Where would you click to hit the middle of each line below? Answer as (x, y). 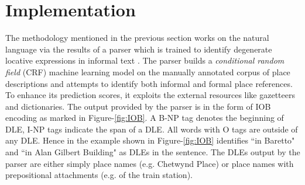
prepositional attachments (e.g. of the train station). (99, 175)
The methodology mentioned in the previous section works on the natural (137, 38)
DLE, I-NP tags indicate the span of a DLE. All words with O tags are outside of (152, 129)
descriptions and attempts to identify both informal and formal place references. (149, 83)
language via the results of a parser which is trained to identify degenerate (139, 49)
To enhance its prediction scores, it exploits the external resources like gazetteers (150, 95)
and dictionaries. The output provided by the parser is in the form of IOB (138, 106)
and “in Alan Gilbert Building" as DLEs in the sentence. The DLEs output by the (153, 152)
